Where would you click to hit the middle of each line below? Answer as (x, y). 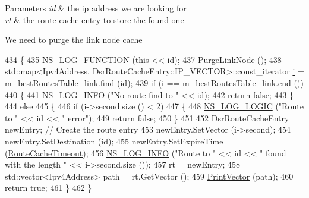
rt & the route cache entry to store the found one (94, 19)
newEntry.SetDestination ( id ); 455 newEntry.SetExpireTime (114, 141)
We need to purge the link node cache (74, 40)
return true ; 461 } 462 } (48, 188)
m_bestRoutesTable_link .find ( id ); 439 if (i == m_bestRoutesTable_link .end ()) (154, 82)
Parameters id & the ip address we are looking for (96, 8)
